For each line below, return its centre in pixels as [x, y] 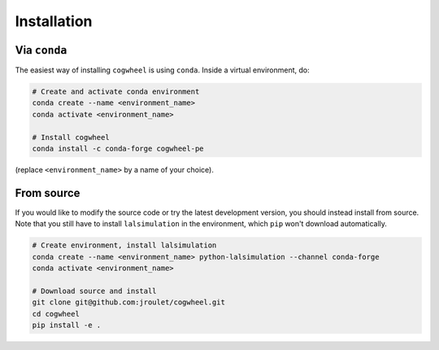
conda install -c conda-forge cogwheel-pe [118, 149]
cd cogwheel [56, 314]
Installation [54, 21]
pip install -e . [67, 325]
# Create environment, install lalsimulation [124, 245]
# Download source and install [95, 291]
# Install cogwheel [71, 137]
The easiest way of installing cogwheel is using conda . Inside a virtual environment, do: [162, 70]
